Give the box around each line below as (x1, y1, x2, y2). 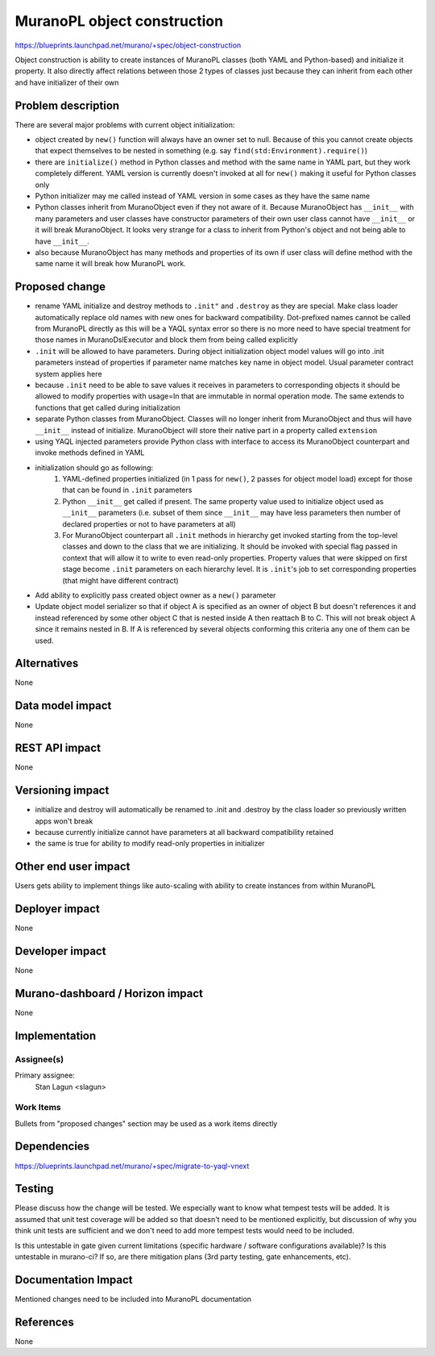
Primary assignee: (14, 1070, 76, 1080)
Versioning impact (14, 783, 110, 798)
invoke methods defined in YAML (35, 448, 145, 457)
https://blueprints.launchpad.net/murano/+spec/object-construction (14, 40, 242, 50)
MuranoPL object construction (14, 12, 224, 30)
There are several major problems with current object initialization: (14, 119, 235, 129)
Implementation (14, 1028, 97, 1042)
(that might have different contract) (62, 575, 179, 585)
